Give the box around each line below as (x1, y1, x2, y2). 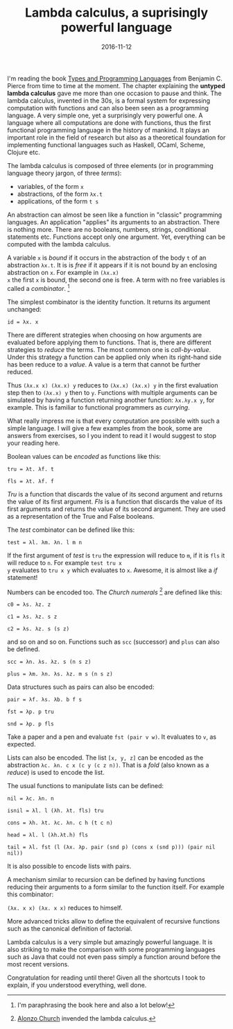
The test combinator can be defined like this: (7, 526, 135, 534)
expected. (7, 740, 36, 748)
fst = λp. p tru (7, 708, 54, 716)
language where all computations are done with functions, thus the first (7, 118, 212, 126)
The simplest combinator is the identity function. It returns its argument (7, 297, 211, 306)
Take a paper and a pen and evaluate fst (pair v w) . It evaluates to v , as (7, 733, 217, 741)
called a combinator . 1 (7, 283, 70, 292)
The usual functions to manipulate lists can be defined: (7, 782, 164, 790)
